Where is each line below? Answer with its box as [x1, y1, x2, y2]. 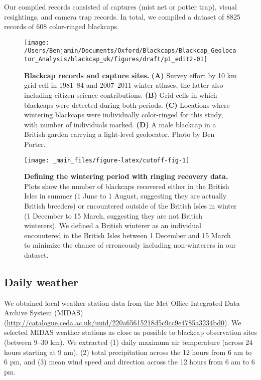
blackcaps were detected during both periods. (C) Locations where [24, 99, 230, 110]
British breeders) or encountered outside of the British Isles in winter [24, 200, 237, 211]
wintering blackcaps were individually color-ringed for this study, [24, 109, 223, 120]
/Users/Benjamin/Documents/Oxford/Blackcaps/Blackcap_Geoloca [24, 47, 236, 55]
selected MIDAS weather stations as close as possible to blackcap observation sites [4, 327, 257, 337]
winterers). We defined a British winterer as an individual [24, 220, 201, 231]
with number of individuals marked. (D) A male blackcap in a [24, 119, 216, 129]
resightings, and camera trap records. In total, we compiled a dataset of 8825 [4, 11, 241, 22]
